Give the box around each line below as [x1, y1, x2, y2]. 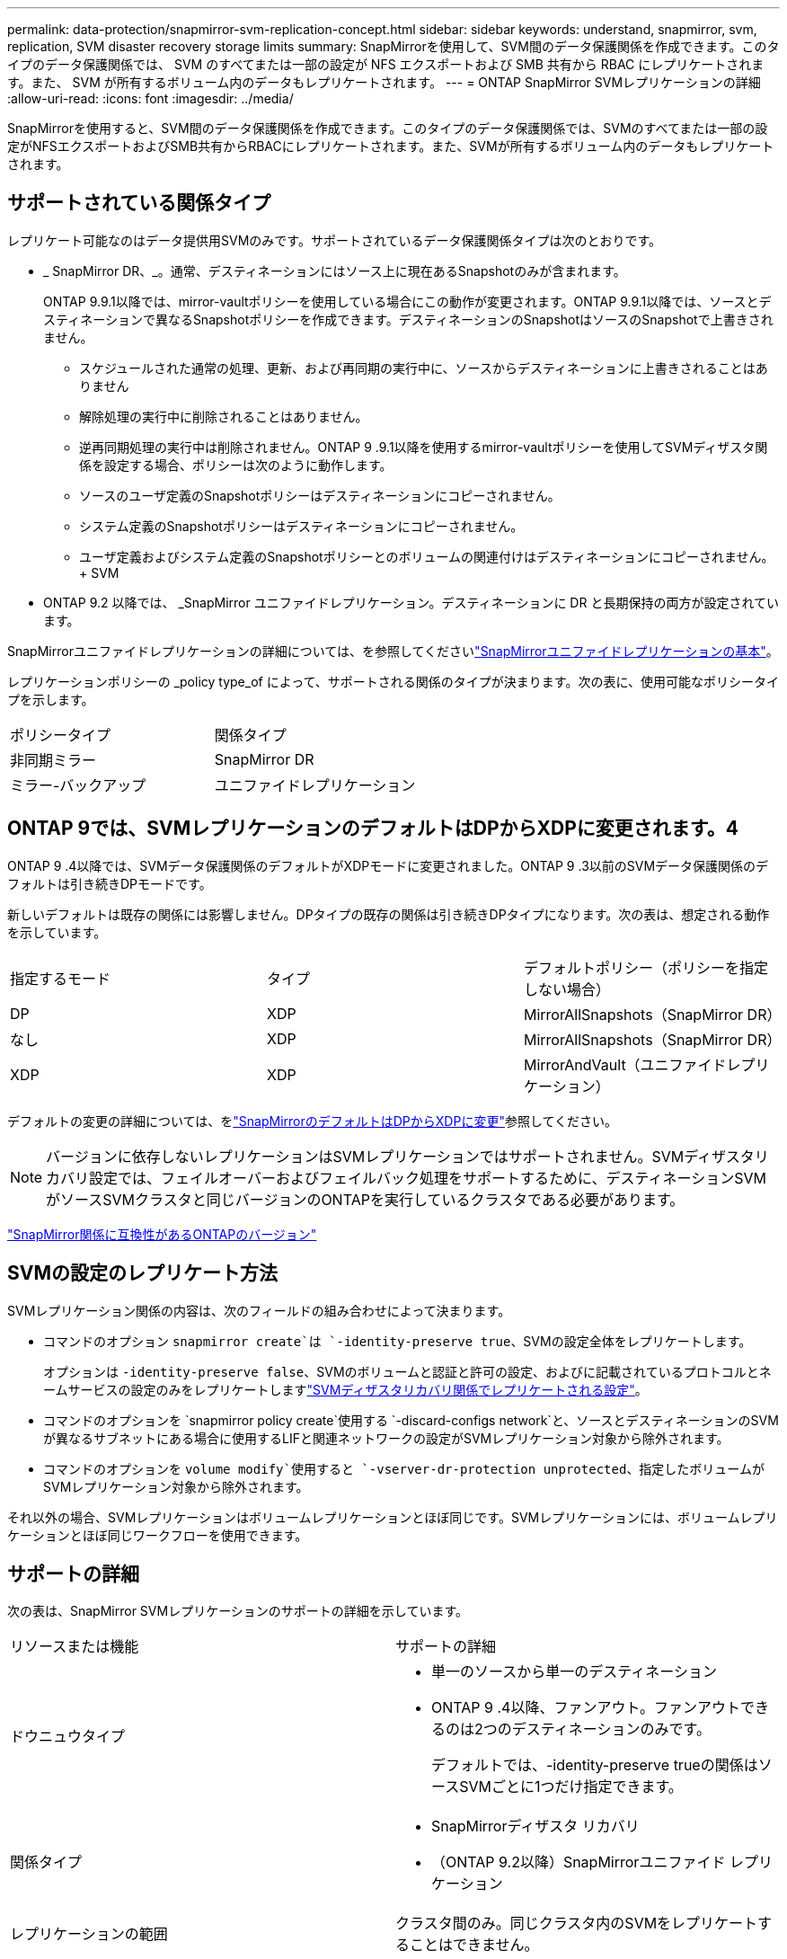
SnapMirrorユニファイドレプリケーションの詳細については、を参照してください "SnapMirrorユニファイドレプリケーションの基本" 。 [7, 643, 779, 659]
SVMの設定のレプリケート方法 [7, 1262, 278, 1285]
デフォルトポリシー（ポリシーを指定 [523, 958, 768, 977]
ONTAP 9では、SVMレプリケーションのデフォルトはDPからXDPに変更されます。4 [7, 817, 738, 840]
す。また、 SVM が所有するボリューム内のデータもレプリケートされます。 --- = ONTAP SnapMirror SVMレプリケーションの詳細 [7, 75, 761, 90]
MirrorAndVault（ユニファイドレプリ [523, 1055, 770, 1074]
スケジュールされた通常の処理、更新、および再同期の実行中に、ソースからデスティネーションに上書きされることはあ [79, 359, 768, 376]
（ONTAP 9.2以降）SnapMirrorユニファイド [431, 1853, 726, 1872]
